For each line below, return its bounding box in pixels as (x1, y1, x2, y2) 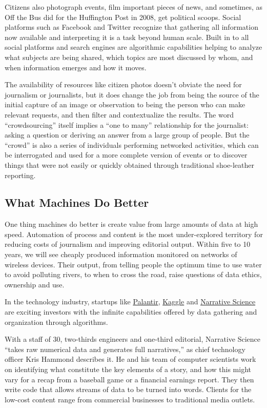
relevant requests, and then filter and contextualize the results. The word (5, 109, 234, 120)
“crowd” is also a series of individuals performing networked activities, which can (5, 139, 259, 150)
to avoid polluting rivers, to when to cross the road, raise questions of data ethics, (5, 269, 262, 280)
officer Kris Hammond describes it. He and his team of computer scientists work (5, 354, 256, 364)
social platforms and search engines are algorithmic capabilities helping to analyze (5, 42, 262, 52)
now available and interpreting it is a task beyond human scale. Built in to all (5, 31, 249, 42)
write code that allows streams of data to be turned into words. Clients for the (5, 384, 252, 395)
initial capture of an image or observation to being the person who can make (5, 99, 245, 110)
